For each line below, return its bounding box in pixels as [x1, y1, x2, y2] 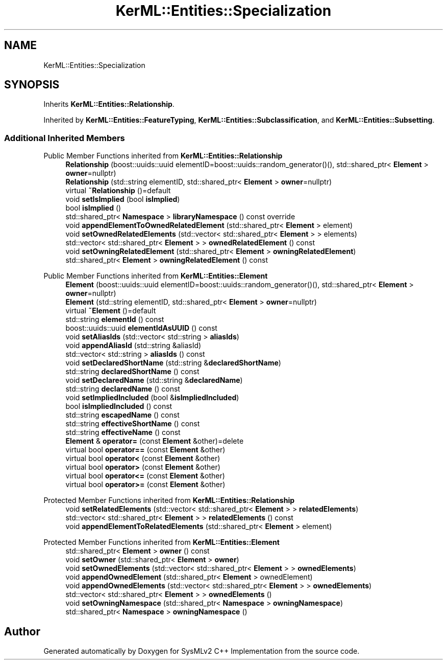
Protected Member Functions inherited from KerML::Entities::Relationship [43, 496, 295, 505]
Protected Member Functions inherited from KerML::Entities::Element [43, 538, 280, 547]
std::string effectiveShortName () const [65, 419, 200, 428]
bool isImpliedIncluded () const [65, 402, 172, 411]
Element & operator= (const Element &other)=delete [65, 437, 244, 446]
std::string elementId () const [65, 315, 164, 324]
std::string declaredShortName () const [65, 367, 200, 376]
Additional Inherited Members [4, 132, 125, 143]
